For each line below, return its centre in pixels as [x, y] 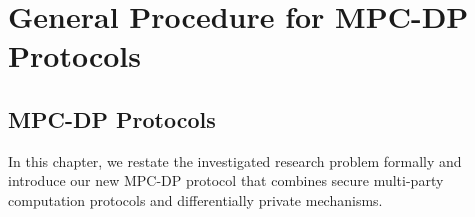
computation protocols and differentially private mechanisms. [195, 199]
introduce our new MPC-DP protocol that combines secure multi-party [226, 180]
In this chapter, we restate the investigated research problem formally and [235, 160]
